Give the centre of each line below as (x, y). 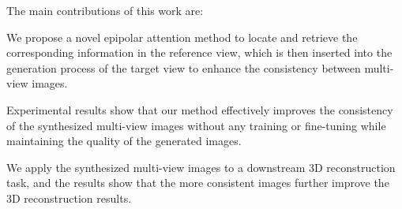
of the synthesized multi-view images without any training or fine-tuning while (196, 125)
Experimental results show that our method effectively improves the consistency (200, 109)
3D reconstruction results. (69, 198)
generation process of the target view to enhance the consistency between (184, 67)
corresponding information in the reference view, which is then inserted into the (199, 52)
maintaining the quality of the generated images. (124, 141)
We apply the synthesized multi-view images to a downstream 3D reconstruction (201, 167)
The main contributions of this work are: (105, 10)
